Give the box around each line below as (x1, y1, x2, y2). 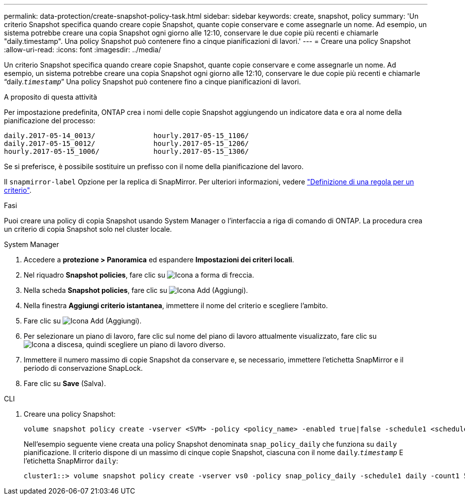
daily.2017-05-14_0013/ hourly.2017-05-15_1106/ (4, 132, 249, 140)
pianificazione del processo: (4, 116, 96, 125)
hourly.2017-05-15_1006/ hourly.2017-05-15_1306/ (4, 147, 249, 155)
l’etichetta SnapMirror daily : (24, 457, 118, 465)
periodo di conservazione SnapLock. (24, 364, 143, 372)
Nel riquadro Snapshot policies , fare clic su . (24, 271, 254, 279)
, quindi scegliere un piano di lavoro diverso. (82, 340, 226, 349)
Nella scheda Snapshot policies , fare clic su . (24, 286, 248, 294)
